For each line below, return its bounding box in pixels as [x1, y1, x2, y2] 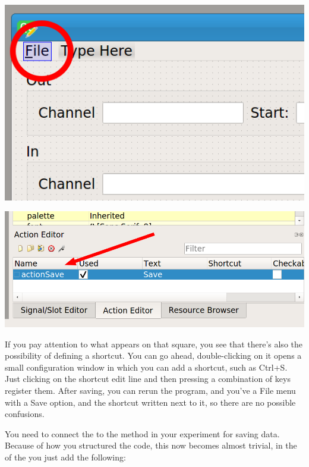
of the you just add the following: [5, 451, 126, 463]
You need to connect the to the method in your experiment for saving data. [5, 427, 280, 440]
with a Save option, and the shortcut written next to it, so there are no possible [5, 396, 296, 408]
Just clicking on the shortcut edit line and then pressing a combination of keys [5, 372, 291, 385]
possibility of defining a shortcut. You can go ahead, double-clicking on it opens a [5, 349, 302, 362]
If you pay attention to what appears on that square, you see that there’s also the [5, 337, 302, 350]
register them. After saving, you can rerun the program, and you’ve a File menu [5, 384, 296, 397]
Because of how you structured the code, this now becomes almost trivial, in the [5, 439, 297, 452]
